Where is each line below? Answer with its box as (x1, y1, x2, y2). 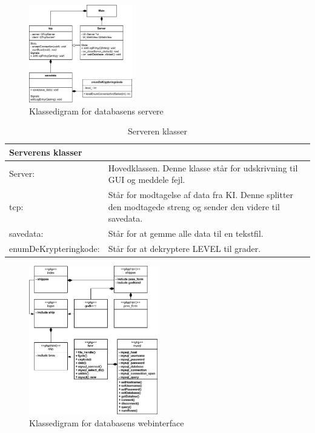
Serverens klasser (9, 145, 82, 158)
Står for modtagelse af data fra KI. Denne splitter (108, 188, 294, 201)
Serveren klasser (128, 125, 187, 137)
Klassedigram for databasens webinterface (29, 416, 184, 429)
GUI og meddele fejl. (108, 173, 185, 186)
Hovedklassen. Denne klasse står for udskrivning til (108, 161, 298, 174)
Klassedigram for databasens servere (29, 104, 164, 117)
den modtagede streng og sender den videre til (108, 200, 280, 213)
